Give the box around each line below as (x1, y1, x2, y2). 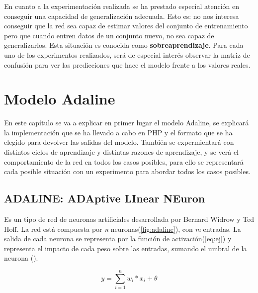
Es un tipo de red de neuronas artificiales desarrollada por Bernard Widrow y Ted (4, 214, 255, 224)
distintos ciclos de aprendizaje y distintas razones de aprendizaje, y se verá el (4, 147, 239, 157)
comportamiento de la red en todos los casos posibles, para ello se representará (4, 156, 244, 167)
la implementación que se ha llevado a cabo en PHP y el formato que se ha (4, 127, 233, 137)
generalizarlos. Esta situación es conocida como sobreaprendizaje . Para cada (4, 40, 244, 50)
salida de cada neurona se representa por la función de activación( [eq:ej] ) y (4, 233, 232, 244)
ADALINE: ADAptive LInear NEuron (4, 191, 205, 206)
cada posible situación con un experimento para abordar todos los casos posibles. (4, 166, 251, 177)
